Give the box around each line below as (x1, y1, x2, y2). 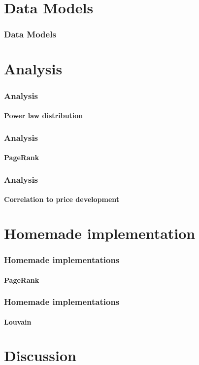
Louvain (4, 316, 32, 327)
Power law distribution (4, 110, 83, 121)
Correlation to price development (4, 194, 120, 204)
